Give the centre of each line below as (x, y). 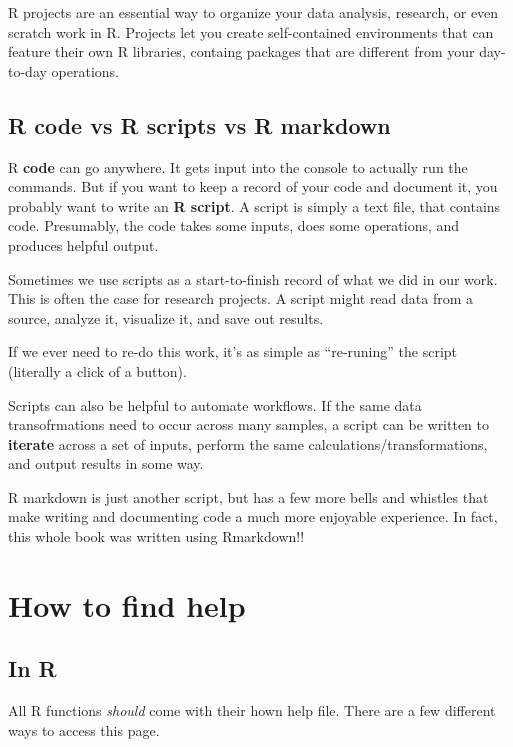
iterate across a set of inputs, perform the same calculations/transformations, (248, 443)
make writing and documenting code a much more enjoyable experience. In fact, (253, 516)
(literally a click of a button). (97, 370)
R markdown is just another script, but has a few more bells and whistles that (248, 496)
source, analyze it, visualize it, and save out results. (166, 317)
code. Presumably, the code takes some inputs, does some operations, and (234, 225)
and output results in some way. (106, 463)
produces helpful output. (83, 244)
